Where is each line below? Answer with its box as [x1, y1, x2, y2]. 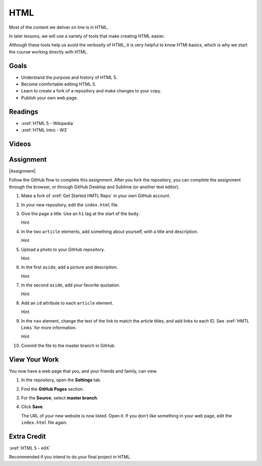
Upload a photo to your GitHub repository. [21, 246, 105, 252]
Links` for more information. [21, 325, 77, 331]
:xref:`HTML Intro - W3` [21, 127, 68, 133]
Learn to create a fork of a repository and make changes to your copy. [21, 88, 162, 94]
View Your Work [9, 355, 59, 363]
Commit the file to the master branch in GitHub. [21, 342, 116, 348]
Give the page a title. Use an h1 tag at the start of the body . [21, 211, 140, 216]
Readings [9, 108, 38, 116]
